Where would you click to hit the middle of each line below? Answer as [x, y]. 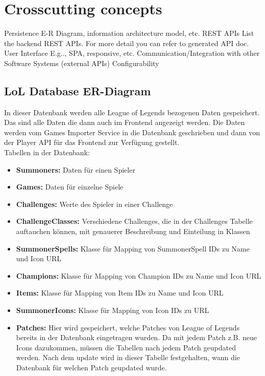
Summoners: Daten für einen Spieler [76, 169]
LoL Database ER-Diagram [78, 90]
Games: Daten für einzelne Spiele [70, 187]
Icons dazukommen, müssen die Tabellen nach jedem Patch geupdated [126, 347]
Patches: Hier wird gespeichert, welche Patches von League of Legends [128, 327]
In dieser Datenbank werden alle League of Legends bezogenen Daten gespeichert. [132, 112]
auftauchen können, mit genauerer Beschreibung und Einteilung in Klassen [133, 231]
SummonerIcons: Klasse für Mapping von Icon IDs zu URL [113, 310]
